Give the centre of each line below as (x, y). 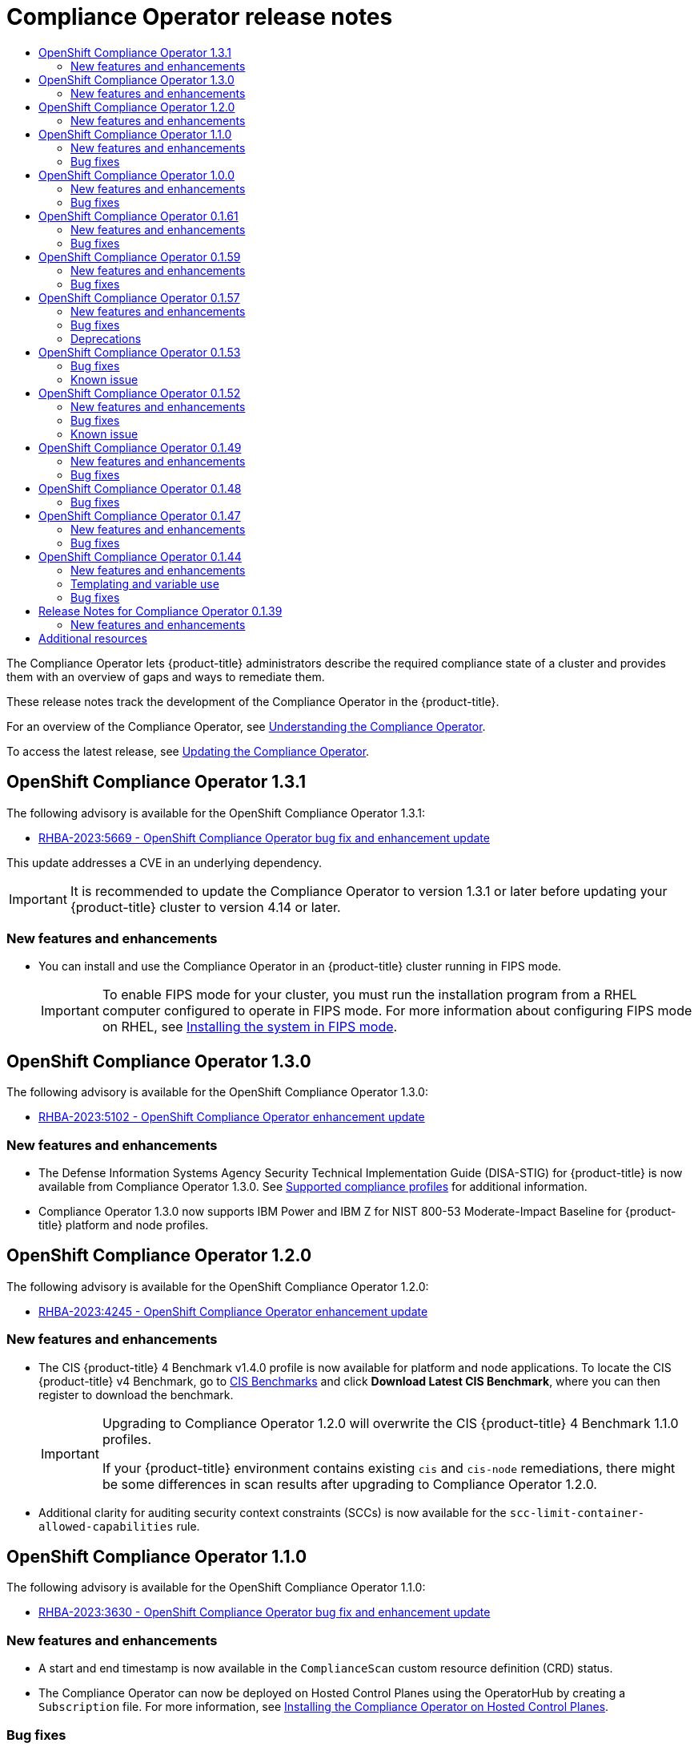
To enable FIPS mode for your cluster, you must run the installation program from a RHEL (369, 995)
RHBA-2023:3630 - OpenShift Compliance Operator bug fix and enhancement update (265, 1612)
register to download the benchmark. (136, 1394)
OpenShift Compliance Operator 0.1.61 (138, 216)
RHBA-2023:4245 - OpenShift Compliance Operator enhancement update (233, 1311)
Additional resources (93, 638)
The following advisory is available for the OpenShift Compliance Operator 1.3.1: (216, 813)
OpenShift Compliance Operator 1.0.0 (137, 175)
